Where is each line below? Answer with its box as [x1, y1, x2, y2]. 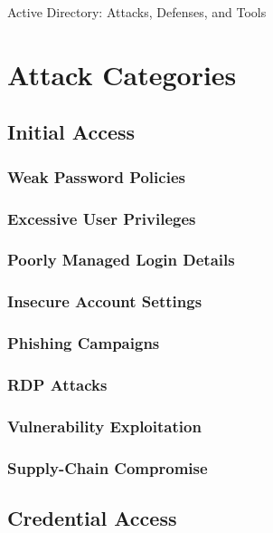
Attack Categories [7, 55, 237, 92]
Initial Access [7, 118, 136, 146]
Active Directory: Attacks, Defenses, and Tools [7, 3, 267, 21]
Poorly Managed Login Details [7, 248, 235, 271]
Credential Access [7, 503, 177, 531]
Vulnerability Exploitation [7, 414, 202, 437]
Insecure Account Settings [7, 290, 202, 313]
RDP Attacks [7, 373, 108, 395]
